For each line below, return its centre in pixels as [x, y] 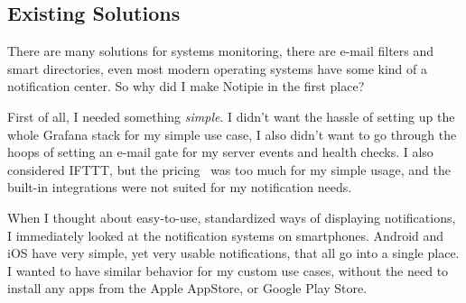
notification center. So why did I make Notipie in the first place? [186, 86]
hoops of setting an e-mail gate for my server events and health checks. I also [220, 152]
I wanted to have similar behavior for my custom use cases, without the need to [228, 270]
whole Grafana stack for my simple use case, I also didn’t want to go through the [232, 134]
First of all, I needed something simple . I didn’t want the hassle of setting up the [231, 116]
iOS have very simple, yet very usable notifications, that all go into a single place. [233, 253]
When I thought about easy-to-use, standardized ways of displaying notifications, [232, 217]
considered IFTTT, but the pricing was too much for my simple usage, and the [229, 169]
